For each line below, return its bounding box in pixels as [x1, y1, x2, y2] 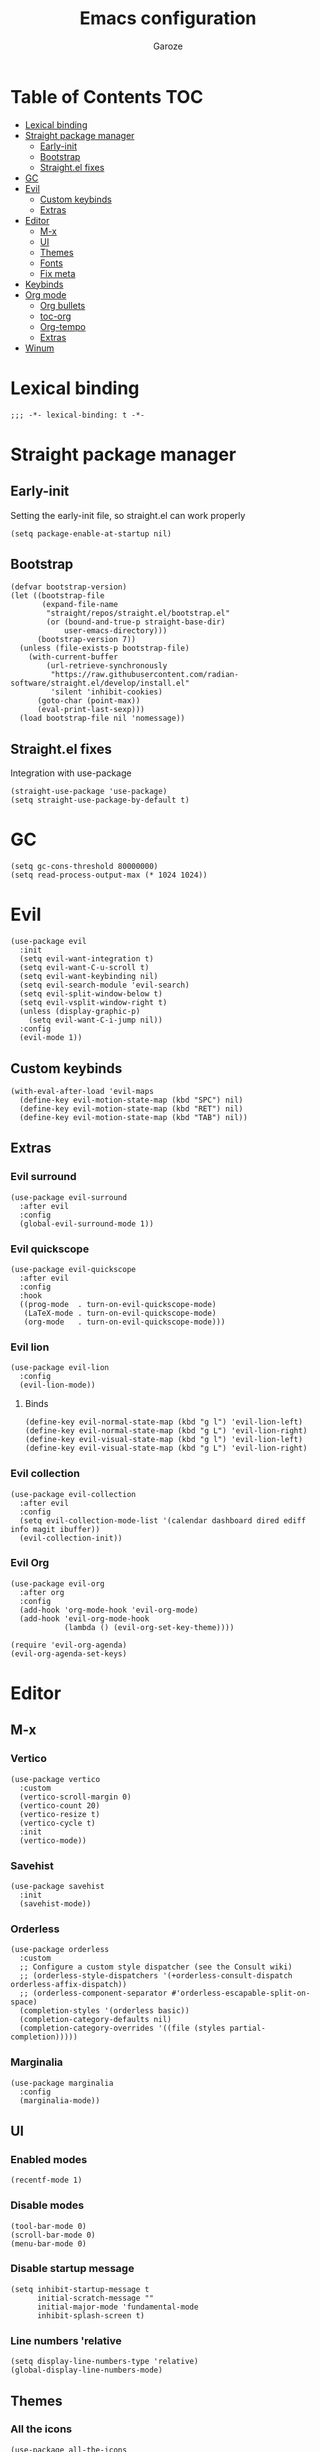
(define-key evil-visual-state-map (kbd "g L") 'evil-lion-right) [24, 1443, 308, 1454]
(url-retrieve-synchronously [46, 661, 168, 671]
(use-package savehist [10, 1881, 105, 1891]
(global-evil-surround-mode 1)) [19, 1218, 155, 1229]
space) [10, 1997, 38, 2007]
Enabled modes [10, 2152, 88, 2166]
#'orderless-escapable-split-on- [171, 1988, 311, 1999]
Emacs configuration [79, 7, 257, 30]
